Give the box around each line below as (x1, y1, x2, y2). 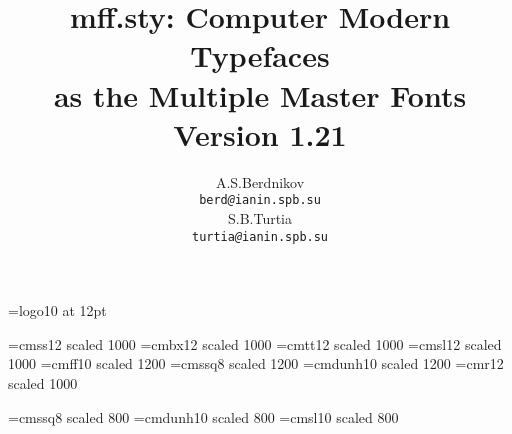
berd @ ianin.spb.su (199, 193, 321, 208)
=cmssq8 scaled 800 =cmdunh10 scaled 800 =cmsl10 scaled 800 (8, 406, 399, 427)
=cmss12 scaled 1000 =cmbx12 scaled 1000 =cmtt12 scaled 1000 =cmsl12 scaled (8, 333, 502, 354)
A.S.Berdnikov (215, 171, 305, 192)
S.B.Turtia (227, 207, 293, 228)
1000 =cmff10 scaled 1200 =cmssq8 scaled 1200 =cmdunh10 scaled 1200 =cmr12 (8, 353, 504, 374)
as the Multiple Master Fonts (53, 74, 467, 115)
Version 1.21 (173, 113, 347, 154)
